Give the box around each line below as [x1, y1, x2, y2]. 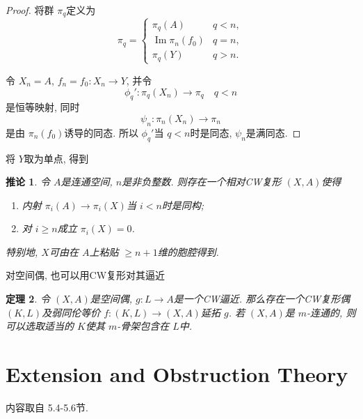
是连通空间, [60, 174, 113, 189]
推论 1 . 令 [6, 174, 50, 189]
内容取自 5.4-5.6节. [6, 399, 88, 414]
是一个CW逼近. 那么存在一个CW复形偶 [173, 291, 350, 306]
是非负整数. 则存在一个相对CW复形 [122, 174, 282, 189]
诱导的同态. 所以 [64, 125, 138, 139]
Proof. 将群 [6, 3, 54, 17]
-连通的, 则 [307, 305, 356, 319]
